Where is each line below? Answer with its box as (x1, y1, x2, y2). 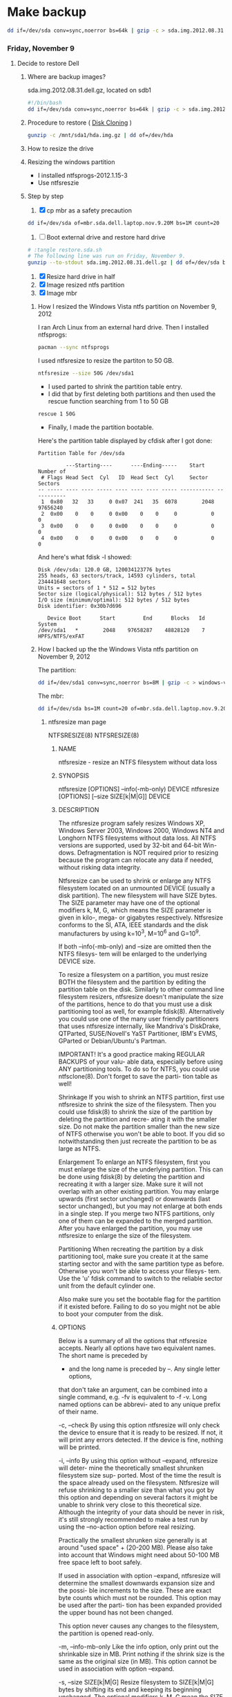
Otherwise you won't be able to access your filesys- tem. (58, 1267, 221, 1275)
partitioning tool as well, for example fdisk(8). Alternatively (58, 1007, 224, 1016)
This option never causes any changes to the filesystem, (58, 1622, 220, 1631)
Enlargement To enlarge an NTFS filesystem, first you (58, 1158, 211, 1167)
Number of (37, 468, 66, 475)
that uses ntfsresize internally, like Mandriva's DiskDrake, (58, 1022, 221, 1030)
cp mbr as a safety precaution (46, 206, 133, 215)
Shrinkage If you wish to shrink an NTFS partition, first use (58, 1093, 225, 1102)
